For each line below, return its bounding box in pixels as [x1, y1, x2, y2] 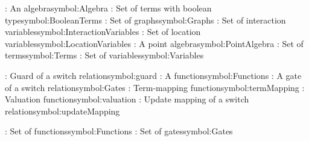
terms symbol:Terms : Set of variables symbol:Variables [5, 49, 204, 61]
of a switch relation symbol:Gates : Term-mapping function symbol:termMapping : [5, 81, 305, 93]
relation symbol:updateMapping [5, 104, 120, 117]
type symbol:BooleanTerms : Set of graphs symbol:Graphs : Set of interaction [5, 13, 286, 26]
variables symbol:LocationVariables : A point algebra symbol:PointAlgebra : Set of [5, 37, 304, 49]
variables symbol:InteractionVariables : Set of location [5, 25, 201, 38]
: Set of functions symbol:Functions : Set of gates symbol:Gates [5, 125, 233, 137]
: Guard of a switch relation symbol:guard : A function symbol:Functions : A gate [5, 69, 302, 81]
